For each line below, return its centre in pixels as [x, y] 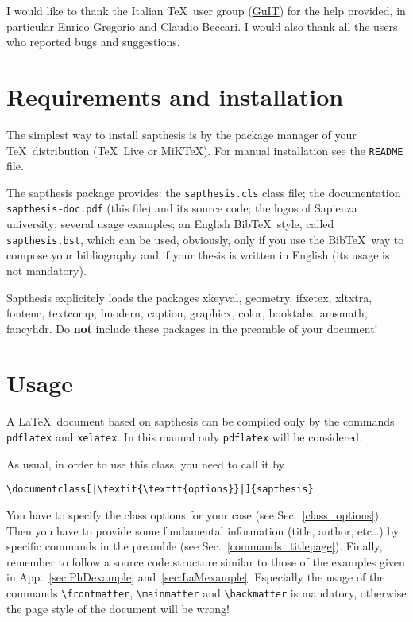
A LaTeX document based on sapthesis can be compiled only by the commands [201, 421]
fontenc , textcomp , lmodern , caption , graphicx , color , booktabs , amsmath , [187, 313]
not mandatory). [46, 270]
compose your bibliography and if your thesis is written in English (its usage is [198, 255]
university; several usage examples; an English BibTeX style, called [170, 224]
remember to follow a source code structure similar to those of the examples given [206, 561]
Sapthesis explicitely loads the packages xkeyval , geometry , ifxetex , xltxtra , [189, 297]
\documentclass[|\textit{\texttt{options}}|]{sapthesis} [160, 490]
